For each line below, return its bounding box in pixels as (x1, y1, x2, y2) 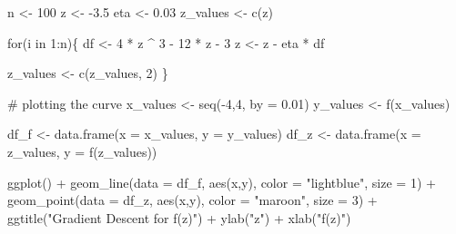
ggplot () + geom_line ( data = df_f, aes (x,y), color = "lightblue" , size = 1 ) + (7, 172, 436, 191)
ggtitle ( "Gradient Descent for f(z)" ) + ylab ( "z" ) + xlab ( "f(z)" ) (7, 208, 351, 227)
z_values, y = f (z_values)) (7, 141, 157, 161)
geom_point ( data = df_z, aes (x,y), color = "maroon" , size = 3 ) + (7, 190, 378, 210)
